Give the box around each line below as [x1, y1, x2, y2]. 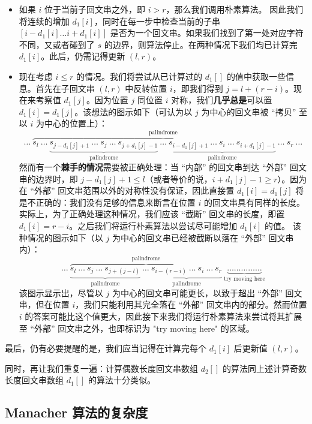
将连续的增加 [19, 14, 70, 27]
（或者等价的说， [145, 172, 212, 185]
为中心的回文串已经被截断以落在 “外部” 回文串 [112, 231, 294, 243]
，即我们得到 [172, 82, 223, 94]
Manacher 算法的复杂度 [5, 403, 148, 422]
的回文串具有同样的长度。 [203, 196, 305, 208]
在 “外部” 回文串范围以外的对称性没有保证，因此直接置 [19, 184, 235, 197]
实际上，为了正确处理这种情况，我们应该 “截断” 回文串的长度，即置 [19, 208, 285, 220]
